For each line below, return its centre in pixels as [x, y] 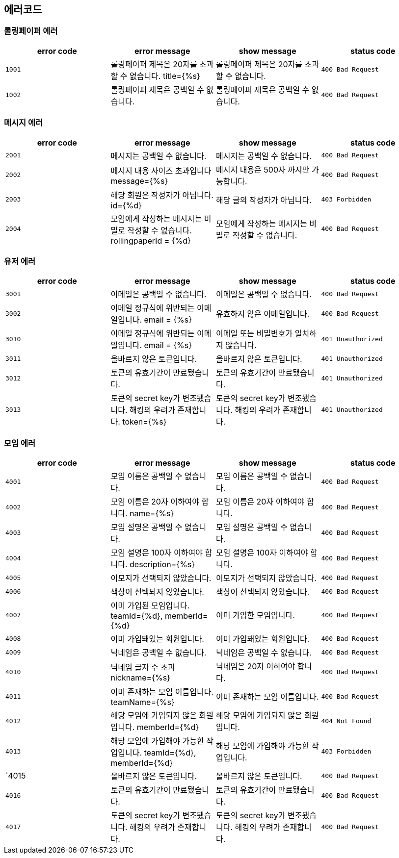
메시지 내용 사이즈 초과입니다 [161, 170]
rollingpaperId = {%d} [151, 240]
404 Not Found [346, 721]
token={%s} [145, 422]
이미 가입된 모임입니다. [150, 606]
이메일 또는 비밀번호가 [254, 334]
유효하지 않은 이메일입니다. [263, 314]
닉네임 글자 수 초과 [143, 668]
